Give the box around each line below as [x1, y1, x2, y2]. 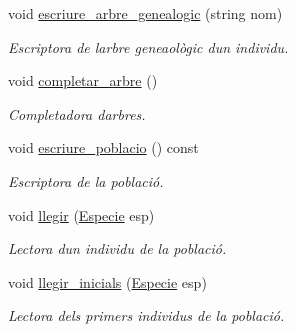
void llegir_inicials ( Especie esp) [8, 271, 207, 292]
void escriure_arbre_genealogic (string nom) [8, 3, 283, 23]
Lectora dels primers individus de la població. [8, 305, 285, 326]
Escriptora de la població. [8, 170, 164, 191]
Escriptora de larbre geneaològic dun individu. [8, 36, 289, 57]
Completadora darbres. [8, 103, 146, 124]
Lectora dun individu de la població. [8, 238, 227, 259]
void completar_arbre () [8, 70, 158, 91]
